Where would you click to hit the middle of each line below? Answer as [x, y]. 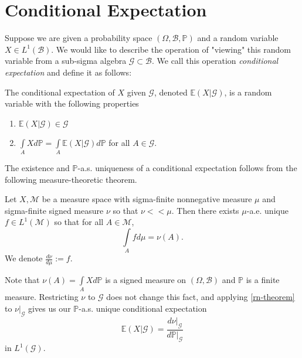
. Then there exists [205, 210]
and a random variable [238, 38]
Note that [22, 280]
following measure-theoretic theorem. [71, 179]
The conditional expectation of [60, 92]
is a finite [263, 280]
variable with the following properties [72, 103]
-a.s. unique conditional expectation [143, 308]
